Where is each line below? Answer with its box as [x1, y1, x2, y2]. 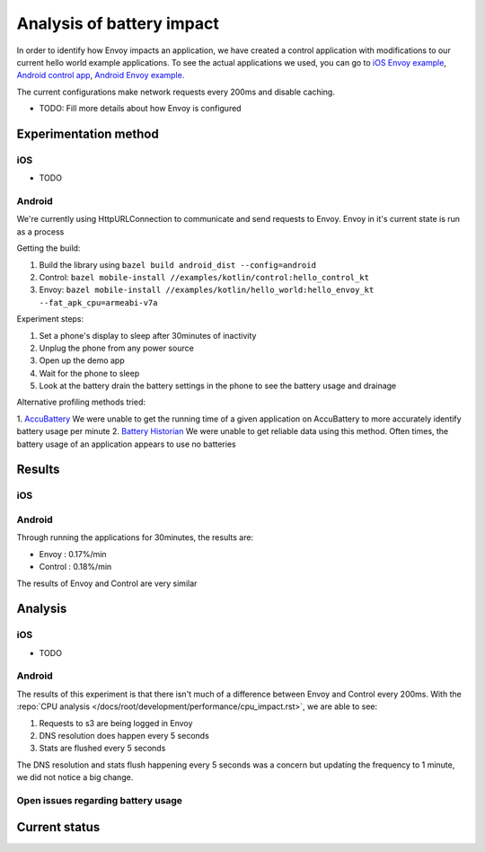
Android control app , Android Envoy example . [16, 70, 185, 81]
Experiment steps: [16, 314, 84, 324]
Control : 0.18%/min [39, 562, 112, 572]
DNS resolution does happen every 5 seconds [39, 731, 210, 741]
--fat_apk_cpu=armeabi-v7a [39, 297, 158, 307]
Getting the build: [16, 243, 81, 253]
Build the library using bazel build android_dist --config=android [39, 259, 316, 270]
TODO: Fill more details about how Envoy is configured [39, 103, 242, 114]
